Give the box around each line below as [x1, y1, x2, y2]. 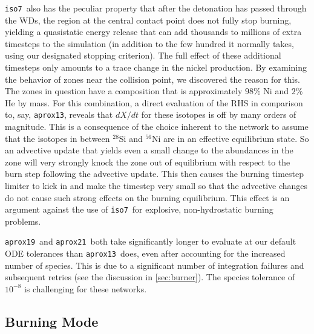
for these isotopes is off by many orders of [141, 108, 296, 121]
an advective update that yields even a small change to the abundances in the [5, 144, 293, 156]
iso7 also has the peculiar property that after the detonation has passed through [5, 2, 307, 14]
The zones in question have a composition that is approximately [5, 85, 243, 97]
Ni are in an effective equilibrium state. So [151, 132, 309, 144]
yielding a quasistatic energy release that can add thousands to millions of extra [5, 25, 302, 38]
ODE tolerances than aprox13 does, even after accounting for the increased [5, 247, 286, 260]
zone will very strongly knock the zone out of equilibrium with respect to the [5, 155, 290, 168]
